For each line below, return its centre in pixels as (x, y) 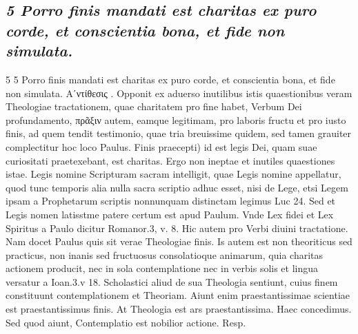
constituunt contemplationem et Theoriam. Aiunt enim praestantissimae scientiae (178, 295)
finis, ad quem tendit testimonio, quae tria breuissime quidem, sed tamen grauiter (179, 133)
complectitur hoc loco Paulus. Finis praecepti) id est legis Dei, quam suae (161, 146)
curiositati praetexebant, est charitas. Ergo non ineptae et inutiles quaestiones (170, 160)
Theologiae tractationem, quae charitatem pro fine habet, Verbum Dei (154, 106)
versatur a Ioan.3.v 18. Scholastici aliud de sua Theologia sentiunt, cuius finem (172, 281)
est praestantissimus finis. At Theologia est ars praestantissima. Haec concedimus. (179, 309)
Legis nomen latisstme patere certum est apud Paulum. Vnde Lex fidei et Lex (170, 214)
